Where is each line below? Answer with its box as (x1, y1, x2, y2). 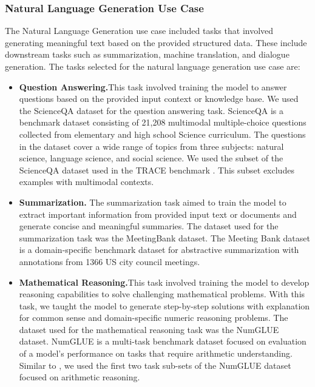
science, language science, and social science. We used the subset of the (19, 152, 283, 164)
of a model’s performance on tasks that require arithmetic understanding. (19, 347, 293, 360)
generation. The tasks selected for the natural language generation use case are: (5, 60, 300, 72)
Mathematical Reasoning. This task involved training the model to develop (19, 275, 310, 288)
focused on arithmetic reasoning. (19, 371, 140, 383)
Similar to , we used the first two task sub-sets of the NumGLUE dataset (19, 358, 291, 371)
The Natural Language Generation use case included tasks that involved (5, 24, 274, 37)
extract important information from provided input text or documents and (19, 207, 297, 220)
